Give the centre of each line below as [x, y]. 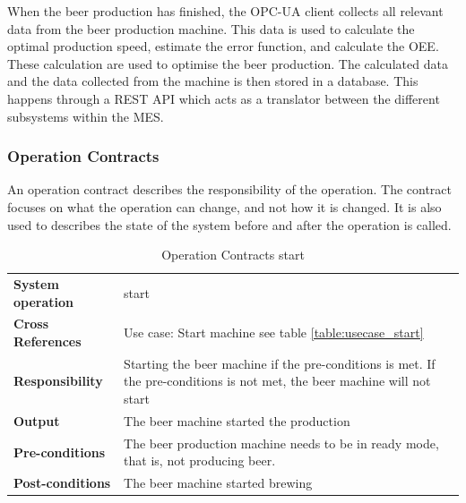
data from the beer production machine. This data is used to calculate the [211, 28]
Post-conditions [62, 483]
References [47, 341]
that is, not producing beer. [200, 460]
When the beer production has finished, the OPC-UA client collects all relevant [225, 11]
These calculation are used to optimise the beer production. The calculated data [228, 63]
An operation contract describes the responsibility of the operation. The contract [230, 189]
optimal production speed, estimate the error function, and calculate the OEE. [223, 46]
